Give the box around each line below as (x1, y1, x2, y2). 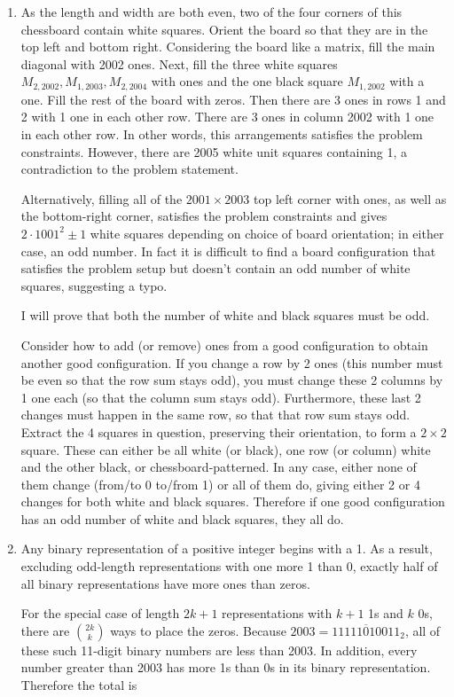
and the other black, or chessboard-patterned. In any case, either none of (20, 458, 417, 476)
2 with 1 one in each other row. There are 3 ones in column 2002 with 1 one (20, 107, 434, 126)
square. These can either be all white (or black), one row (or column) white (20, 440, 431, 458)
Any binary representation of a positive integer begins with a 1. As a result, (20, 539, 433, 558)
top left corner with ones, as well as (253, 189, 447, 208)
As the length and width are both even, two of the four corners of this (20, 3, 403, 20)
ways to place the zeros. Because (110, 621, 286, 639)
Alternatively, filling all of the (20, 189, 183, 208)
